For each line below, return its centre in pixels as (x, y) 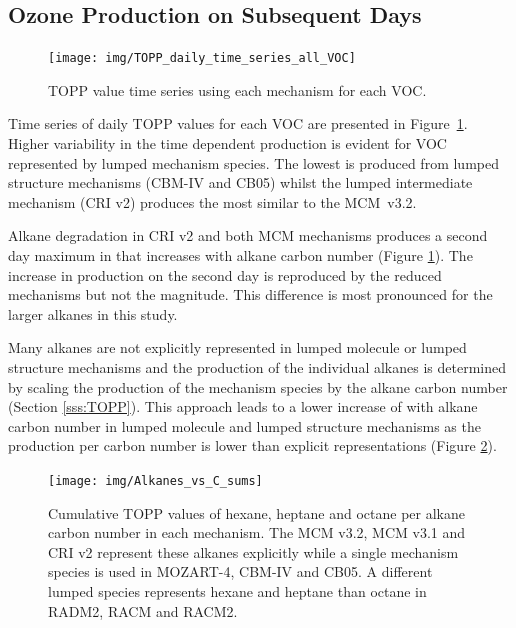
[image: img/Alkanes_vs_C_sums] (155, 480)
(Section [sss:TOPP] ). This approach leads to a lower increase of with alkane (243, 406)
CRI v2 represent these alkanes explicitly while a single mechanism (253, 551)
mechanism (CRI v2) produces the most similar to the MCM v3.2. (212, 201)
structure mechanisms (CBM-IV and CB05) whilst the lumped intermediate (240, 182)
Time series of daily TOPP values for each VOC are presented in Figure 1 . (238, 123)
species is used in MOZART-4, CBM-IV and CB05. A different (240, 571)
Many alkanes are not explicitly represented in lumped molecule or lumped (237, 347)
